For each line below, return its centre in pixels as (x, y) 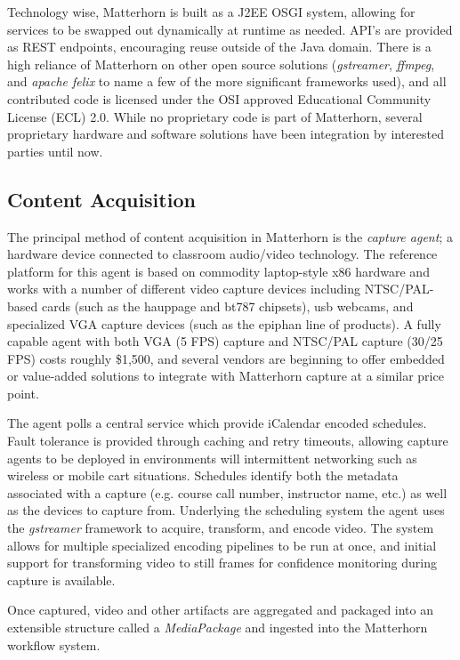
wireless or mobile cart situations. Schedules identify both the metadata (203, 475)
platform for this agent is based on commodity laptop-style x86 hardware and (218, 271)
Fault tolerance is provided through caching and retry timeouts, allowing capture (228, 441)
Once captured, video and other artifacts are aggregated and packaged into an (221, 610)
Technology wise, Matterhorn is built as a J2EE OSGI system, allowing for (211, 12)
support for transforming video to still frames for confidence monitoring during (222, 563)
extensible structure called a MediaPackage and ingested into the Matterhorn (218, 628)
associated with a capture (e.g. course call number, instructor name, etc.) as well (227, 492)
